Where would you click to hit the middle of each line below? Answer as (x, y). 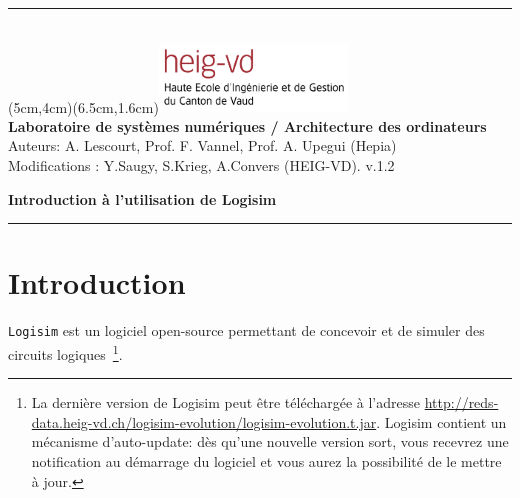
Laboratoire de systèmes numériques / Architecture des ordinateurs (247, 125)
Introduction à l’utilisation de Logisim (142, 198)
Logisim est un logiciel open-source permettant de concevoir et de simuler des (246, 330)
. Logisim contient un (441, 421)
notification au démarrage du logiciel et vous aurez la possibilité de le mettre (266, 461)
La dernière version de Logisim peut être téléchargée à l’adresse (226, 402)
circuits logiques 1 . (65, 352)
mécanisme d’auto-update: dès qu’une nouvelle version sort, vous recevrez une (270, 441)
